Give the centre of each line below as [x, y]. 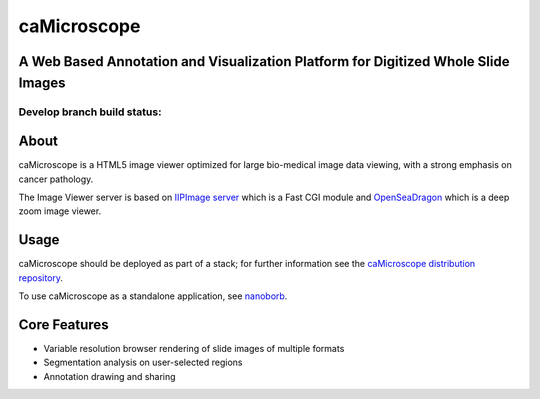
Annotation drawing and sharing [109, 376]
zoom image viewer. [60, 211]
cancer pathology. [56, 179]
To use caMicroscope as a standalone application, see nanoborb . [153, 296]
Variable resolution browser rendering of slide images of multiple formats [194, 348]
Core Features [63, 324]
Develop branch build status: [90, 112]
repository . [41, 277]
